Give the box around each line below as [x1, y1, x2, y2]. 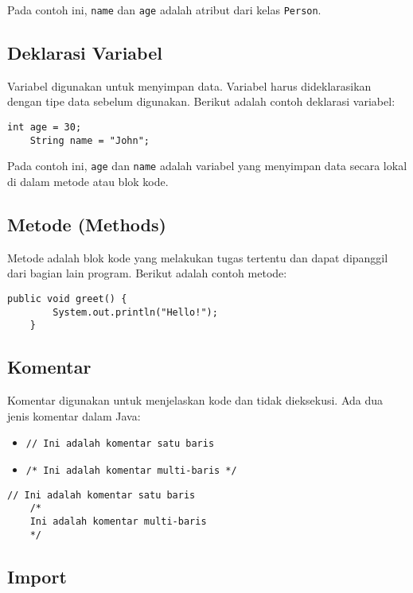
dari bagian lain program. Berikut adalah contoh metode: [7, 265, 287, 281]
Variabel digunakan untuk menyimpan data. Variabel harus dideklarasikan [7, 77, 372, 94]
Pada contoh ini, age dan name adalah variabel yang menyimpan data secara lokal [7, 157, 407, 174]
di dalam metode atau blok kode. [7, 173, 169, 190]
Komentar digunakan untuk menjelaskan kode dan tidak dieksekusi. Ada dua [7, 392, 384, 409]
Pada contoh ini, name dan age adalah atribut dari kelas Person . [7, 2, 321, 17]
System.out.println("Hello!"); [53, 306, 218, 318]
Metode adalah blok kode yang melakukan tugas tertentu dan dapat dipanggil [7, 249, 388, 265]
